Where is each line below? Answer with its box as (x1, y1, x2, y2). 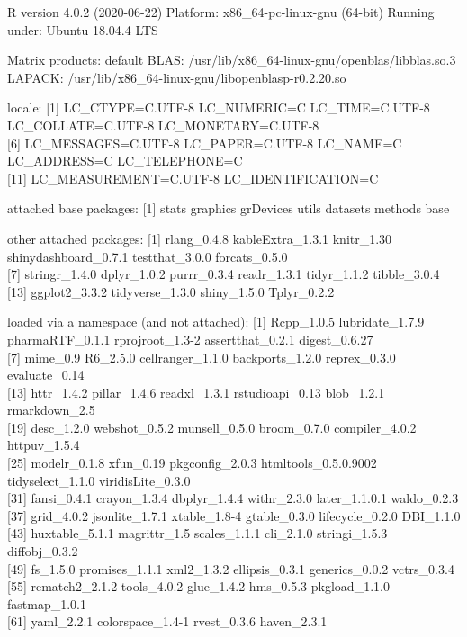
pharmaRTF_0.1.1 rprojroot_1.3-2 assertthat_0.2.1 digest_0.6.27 (7, 329, 373, 348)
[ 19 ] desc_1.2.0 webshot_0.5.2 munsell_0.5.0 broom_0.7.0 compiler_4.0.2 (7, 417, 417, 436)
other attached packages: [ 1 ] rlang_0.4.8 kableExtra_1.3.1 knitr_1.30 (7, 229, 392, 247)
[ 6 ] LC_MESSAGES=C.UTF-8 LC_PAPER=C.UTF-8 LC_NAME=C (7, 133, 402, 152)
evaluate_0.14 (7, 365, 85, 384)
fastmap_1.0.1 (7, 594, 86, 613)
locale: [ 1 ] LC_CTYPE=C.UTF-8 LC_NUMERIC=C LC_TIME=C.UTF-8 (7, 98, 430, 117)
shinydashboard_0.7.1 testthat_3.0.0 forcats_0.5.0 (7, 247, 288, 265)
